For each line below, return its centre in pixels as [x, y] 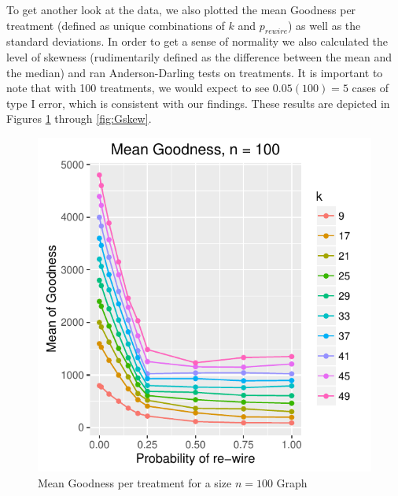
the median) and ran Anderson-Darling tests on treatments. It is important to [195, 72]
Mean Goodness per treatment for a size [135, 482]
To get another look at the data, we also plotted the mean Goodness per [181, 9]
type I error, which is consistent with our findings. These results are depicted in [198, 103]
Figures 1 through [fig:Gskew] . [79, 118]
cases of [370, 88]
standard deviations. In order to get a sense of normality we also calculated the [197, 41]
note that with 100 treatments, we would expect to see [138, 88]
